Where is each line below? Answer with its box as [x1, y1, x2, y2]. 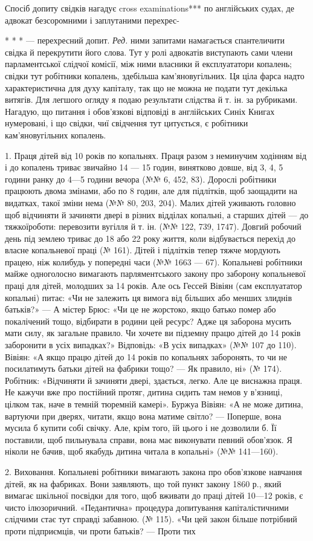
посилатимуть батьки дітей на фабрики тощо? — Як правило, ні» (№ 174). [5, 362, 282, 375]
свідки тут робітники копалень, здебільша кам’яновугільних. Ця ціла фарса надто [5, 69, 305, 82]
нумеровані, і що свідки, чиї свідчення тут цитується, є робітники [5, 117, 248, 129]
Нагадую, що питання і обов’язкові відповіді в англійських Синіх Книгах [5, 105, 275, 117]
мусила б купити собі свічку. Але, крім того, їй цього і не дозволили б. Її [5, 421, 277, 434]
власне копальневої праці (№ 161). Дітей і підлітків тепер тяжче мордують [5, 244, 280, 256]
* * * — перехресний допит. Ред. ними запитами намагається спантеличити [5, 34, 285, 47]
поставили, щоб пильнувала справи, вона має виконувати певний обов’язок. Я [5, 433, 292, 445]
